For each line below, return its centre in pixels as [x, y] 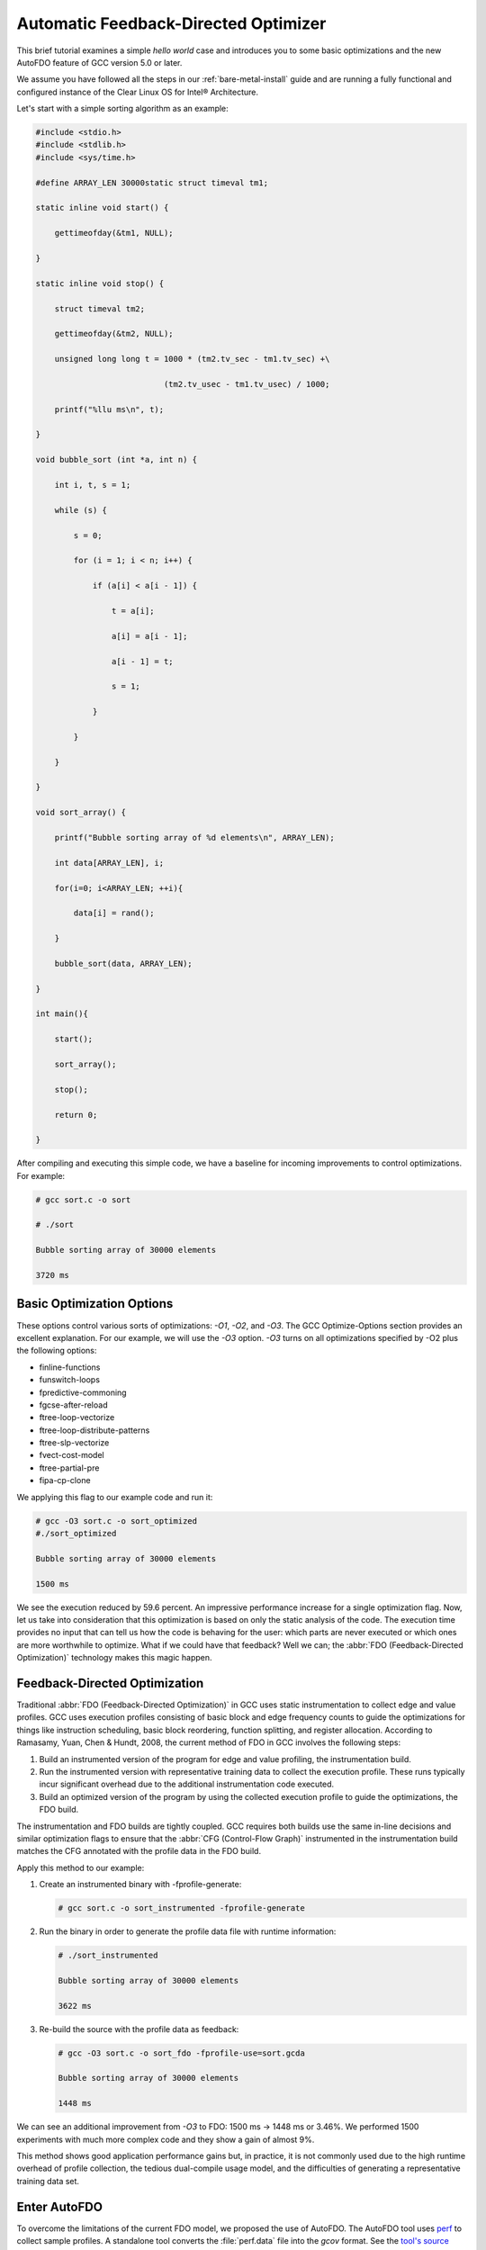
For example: [41, 1175]
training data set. [48, 2181]
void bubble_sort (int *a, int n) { [117, 460]
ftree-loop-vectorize [77, 1417]
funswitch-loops [70, 1380]
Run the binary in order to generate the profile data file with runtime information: [188, 1931]
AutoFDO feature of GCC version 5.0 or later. [99, 62]
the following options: [57, 1351]
